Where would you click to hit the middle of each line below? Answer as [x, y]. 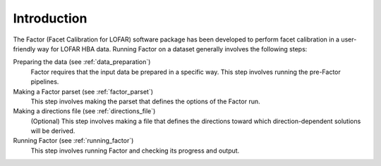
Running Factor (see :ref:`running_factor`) [73, 141]
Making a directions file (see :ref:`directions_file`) [84, 111]
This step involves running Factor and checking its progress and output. [135, 151]
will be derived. [53, 131]
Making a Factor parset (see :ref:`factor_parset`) [83, 91]
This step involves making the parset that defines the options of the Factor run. [145, 101]
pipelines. [45, 82]
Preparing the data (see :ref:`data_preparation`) [82, 62]
